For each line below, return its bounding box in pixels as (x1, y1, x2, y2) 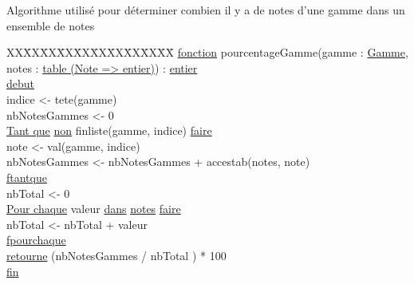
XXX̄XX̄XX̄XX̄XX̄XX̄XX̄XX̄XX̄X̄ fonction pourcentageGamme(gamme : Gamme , (6, 44, 408, 61)
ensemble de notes (6, 17, 95, 34)
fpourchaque (6, 231, 66, 248)
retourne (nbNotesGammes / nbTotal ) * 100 (6, 247, 227, 263)
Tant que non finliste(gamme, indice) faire (6, 122, 212, 139)
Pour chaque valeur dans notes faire (6, 200, 181, 217)
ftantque (6, 168, 47, 185)
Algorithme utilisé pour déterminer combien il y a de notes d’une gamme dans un (6, 2, 405, 18)
